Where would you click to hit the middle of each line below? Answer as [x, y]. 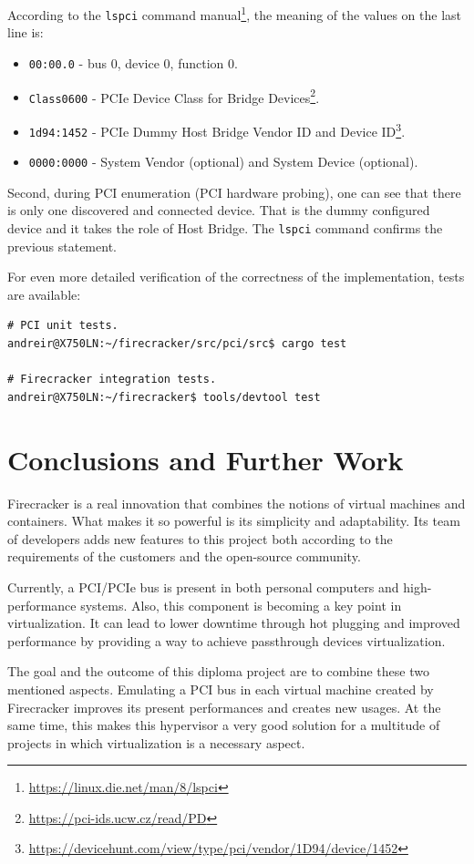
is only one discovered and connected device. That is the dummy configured [219, 210]
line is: [26, 32]
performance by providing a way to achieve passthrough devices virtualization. [227, 640]
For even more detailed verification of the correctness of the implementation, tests [236, 277]
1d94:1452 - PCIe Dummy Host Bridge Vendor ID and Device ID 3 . [217, 129]
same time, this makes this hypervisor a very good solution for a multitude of [224, 725]
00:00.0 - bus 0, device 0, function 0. [133, 62]
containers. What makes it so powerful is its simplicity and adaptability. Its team [234, 521]
